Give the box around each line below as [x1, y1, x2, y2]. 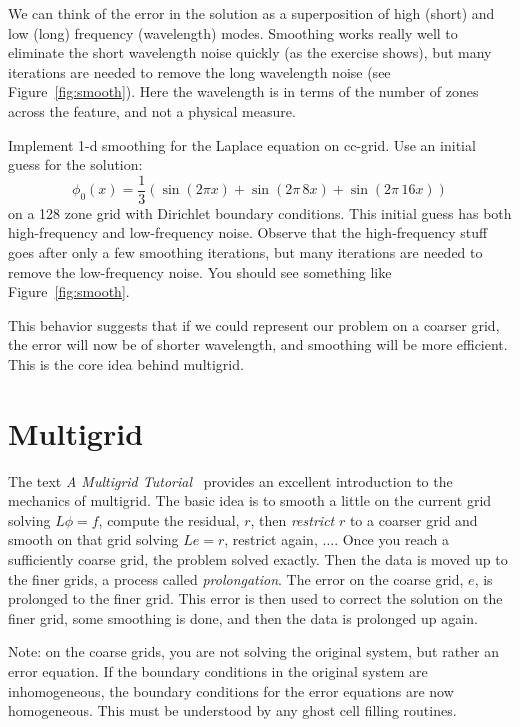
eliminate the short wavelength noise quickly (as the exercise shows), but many [8, 42, 492, 63]
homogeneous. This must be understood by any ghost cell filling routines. [8, 700, 457, 721]
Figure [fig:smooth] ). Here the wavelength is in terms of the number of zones [8, 81, 479, 102]
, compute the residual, [98, 509, 240, 530]
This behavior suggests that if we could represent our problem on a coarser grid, [8, 314, 500, 335]
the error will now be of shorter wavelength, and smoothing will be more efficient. [8, 334, 508, 355]
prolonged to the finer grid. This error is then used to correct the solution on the [8, 588, 503, 609]
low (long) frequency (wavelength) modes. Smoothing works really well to [8, 22, 458, 43]
